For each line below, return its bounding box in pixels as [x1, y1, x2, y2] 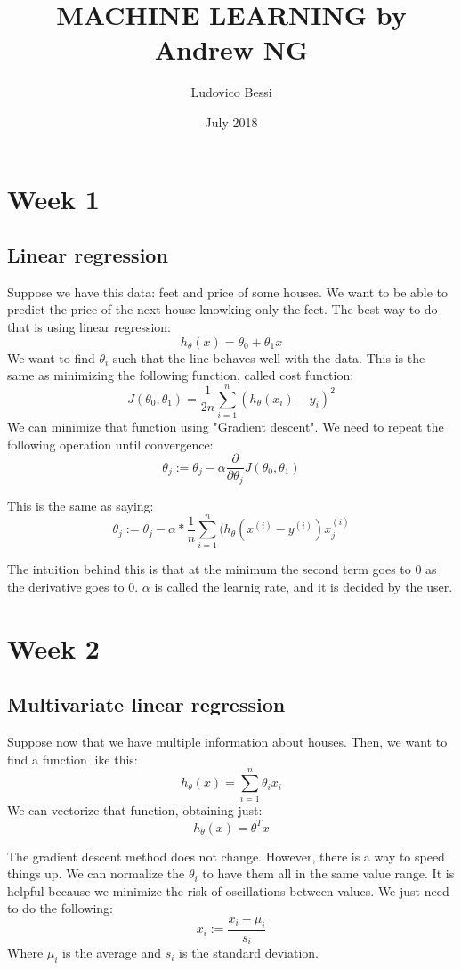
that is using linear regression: [7, 318, 171, 336]
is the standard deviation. [179, 943, 319, 962]
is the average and [62, 943, 161, 962]
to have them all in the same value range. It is [202, 864, 455, 883]
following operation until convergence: [7, 434, 214, 453]
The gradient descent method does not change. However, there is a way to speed [7, 846, 445, 865]
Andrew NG [154, 31, 309, 68]
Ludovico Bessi [190, 83, 272, 101]
